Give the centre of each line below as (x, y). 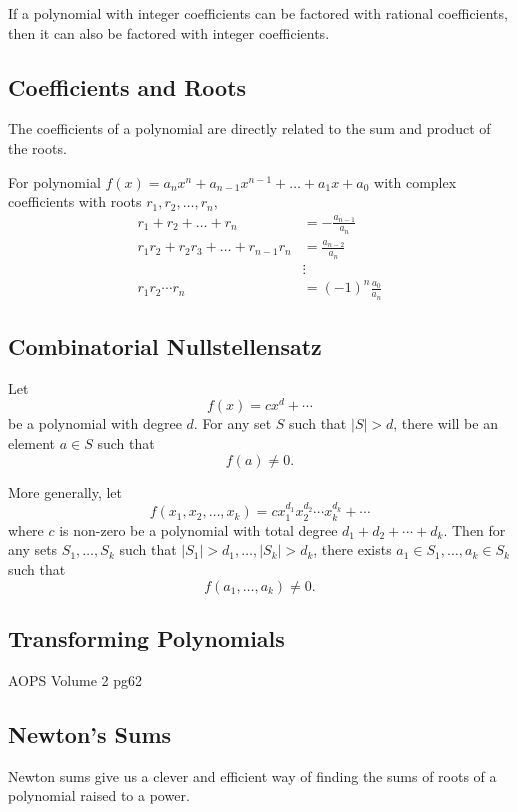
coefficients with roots (75, 201)
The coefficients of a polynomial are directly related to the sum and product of (249, 128)
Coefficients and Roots (127, 86)
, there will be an (445, 423)
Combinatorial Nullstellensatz (165, 345)
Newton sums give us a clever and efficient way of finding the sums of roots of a (252, 775)
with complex (415, 181)
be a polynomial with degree (95, 423)
